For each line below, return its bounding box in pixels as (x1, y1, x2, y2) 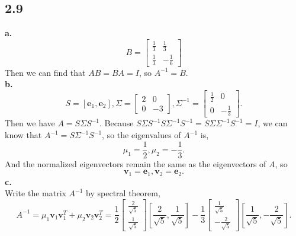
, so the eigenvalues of (102, 129, 181, 141)
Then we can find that (5, 66, 86, 78)
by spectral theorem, (86, 187, 160, 199)
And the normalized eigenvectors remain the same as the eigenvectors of (5, 157, 266, 170)
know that (5, 129, 42, 141)
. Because (99, 117, 134, 129)
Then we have (5, 117, 55, 129)
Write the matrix (5, 187, 66, 199)
